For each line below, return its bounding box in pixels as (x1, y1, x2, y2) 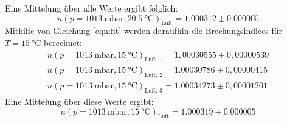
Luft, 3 (145, 88, 163, 95)
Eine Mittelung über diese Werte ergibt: (5, 95, 154, 108)
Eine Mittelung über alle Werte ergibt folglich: (5, 2, 178, 14)
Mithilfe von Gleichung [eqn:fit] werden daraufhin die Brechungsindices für (5, 24, 283, 37)
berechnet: (43, 36, 83, 48)
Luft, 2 (145, 72, 163, 79)
